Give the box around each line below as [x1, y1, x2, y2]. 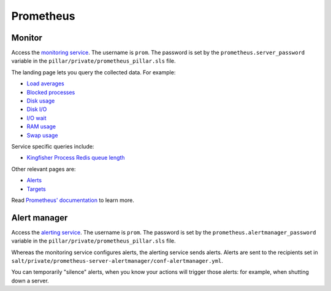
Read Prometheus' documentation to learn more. [11, 196, 135, 204]
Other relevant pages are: [11, 165, 76, 173]
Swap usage [26, 131, 58, 139]
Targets [26, 185, 46, 193]
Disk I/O [26, 106, 47, 113]
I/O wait [26, 114, 47, 122]
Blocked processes [26, 88, 75, 96]
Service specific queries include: [11, 142, 94, 150]
